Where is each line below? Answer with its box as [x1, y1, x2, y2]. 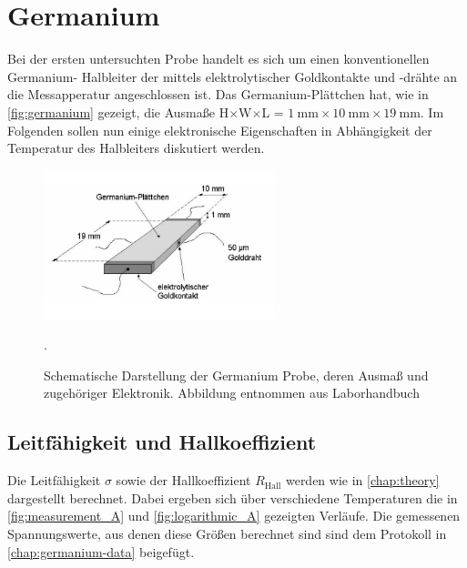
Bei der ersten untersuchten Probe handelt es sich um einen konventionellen [7, 49, 430, 68]
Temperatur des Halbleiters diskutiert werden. [7, 138, 265, 157]
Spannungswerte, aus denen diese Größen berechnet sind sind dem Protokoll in [7, 524, 447, 543]
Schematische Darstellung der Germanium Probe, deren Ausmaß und [44, 365, 429, 384]
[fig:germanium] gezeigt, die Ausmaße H [7, 102, 229, 121]
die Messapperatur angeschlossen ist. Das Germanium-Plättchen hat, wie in [7, 85, 429, 104]
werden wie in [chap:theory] [285, 471, 440, 490]
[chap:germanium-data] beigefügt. [7, 542, 195, 561]
